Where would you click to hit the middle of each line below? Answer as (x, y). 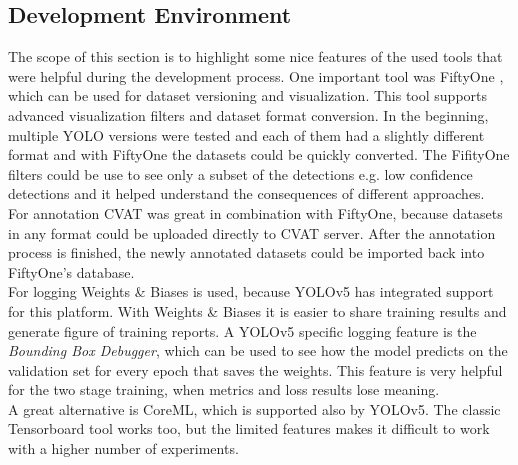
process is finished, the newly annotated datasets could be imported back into (246, 252)
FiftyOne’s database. (71, 271)
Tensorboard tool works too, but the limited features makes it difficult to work (249, 428)
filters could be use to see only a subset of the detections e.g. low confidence (240, 173)
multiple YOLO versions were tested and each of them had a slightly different (246, 134)
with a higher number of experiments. (123, 448)
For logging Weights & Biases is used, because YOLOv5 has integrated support (251, 291)
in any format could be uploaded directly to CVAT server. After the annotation (252, 232)
